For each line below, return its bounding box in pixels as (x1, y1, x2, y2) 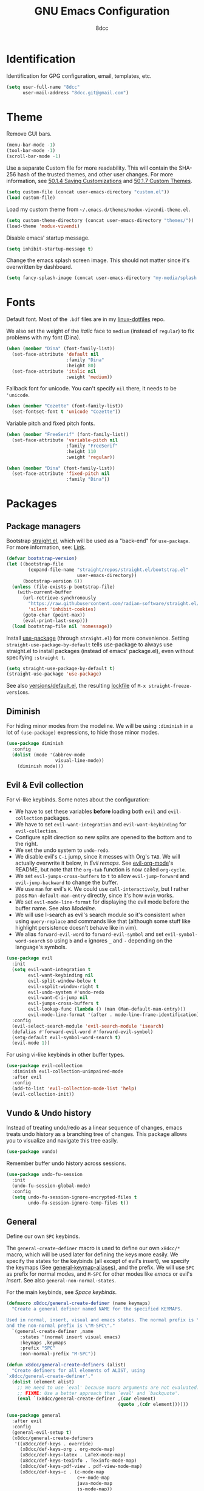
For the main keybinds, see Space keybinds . (6, 1289, 117, 1296)
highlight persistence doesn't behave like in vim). (15, 924, 138, 932)
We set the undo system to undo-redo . (15, 846, 110, 854)
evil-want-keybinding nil (28, 972, 94, 978)
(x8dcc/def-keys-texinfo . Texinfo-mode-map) (19, 1458, 137, 1464)
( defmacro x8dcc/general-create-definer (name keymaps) (6, 1300, 151, 1307)
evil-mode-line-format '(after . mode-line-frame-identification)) (28, 1012, 202, 1018)
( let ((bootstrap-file (6, 561, 64, 567)
